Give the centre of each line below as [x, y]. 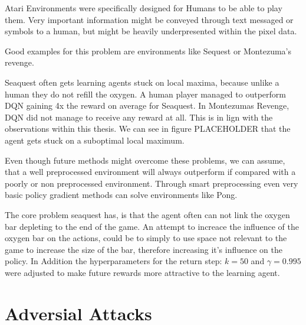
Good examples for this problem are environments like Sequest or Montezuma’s [148, 51]
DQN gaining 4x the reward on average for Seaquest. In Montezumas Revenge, [147, 105]
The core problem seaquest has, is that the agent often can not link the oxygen [147, 214]
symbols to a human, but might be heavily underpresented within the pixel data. [151, 31]
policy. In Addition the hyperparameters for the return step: [113, 261]
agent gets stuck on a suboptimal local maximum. [95, 140]
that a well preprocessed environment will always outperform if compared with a [150, 172]
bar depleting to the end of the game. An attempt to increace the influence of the [152, 226]
